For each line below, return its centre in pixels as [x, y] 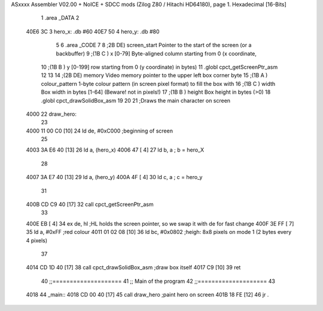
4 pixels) [37, 240]
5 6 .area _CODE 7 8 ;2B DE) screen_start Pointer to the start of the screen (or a [154, 45]
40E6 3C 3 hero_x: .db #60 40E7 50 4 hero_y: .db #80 [93, 31]
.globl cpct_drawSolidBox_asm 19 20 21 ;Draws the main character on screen [135, 100]
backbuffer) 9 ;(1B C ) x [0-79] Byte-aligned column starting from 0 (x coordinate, [156, 53]
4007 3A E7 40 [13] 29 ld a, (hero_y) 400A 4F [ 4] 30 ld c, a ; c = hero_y [114, 177]
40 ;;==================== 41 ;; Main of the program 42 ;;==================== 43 [158, 281]
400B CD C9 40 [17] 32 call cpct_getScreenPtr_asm [90, 204]
